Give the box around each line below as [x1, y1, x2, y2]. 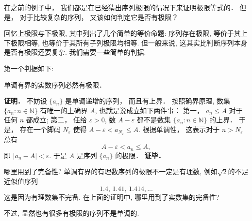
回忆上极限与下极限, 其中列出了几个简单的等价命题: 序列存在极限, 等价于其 [4, 28, 241, 38]
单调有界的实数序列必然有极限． [4, 79, 106, 89]
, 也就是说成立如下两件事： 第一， [95, 105, 203, 115]
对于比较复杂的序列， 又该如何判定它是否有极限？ [19, 12, 179, 22]
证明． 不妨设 [4, 96, 47, 106]
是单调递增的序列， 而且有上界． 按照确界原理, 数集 [65, 96, 230, 106]
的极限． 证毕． [115, 150, 165, 160]
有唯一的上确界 [40, 105, 88, 115]
